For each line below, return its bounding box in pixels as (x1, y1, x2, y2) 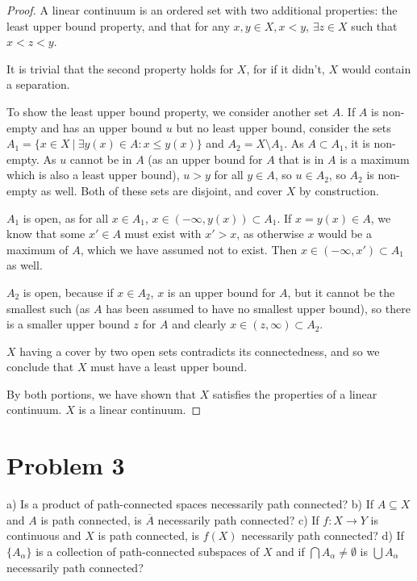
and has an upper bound (40, 119, 163, 136)
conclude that (6, 358, 74, 375)
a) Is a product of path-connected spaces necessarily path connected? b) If (6, 495, 374, 512)
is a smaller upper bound (6, 316, 130, 332)
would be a (318, 225, 372, 242)
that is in (278, 150, 324, 167)
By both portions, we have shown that (6, 385, 196, 402)
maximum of (6, 240, 69, 257)
